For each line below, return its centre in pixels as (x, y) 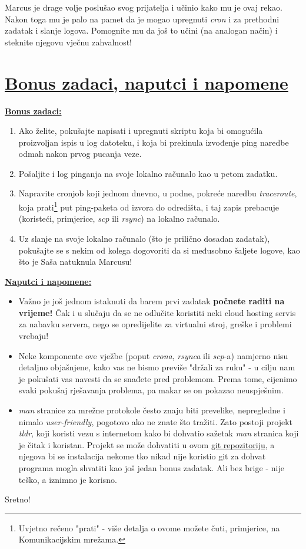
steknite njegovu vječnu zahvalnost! (68, 42)
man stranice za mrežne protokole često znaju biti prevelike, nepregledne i (152, 410)
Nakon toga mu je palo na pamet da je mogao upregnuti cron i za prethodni (142, 19)
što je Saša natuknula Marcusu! (75, 262)
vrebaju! (34, 336)
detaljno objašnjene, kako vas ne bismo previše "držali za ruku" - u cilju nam (157, 367)
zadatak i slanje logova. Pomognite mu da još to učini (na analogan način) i (141, 30)
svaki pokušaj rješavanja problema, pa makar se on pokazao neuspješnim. (151, 390)
